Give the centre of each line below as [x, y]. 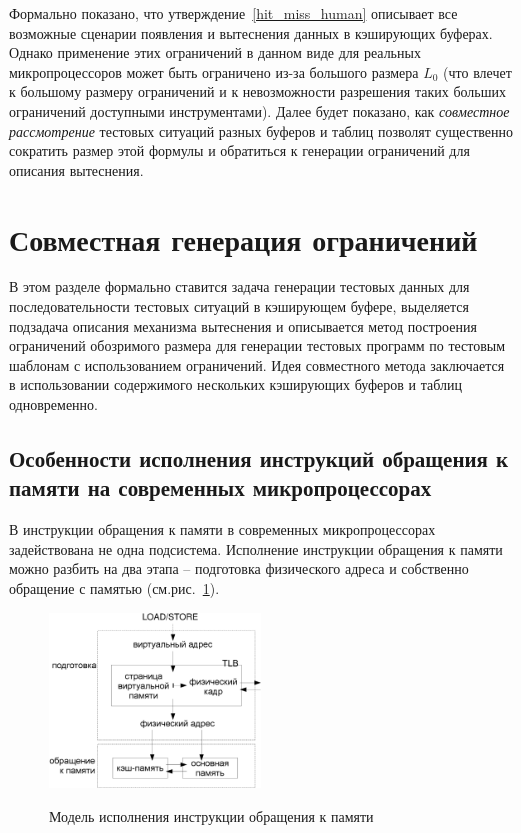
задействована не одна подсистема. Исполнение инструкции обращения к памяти [256, 548]
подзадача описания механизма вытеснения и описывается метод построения [243, 325]
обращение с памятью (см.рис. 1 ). [114, 588]
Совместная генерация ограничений [243, 238]
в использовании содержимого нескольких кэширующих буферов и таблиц [235, 384]
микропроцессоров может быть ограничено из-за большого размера [214, 71]
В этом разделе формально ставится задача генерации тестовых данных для [239, 286]
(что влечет [477, 71]
